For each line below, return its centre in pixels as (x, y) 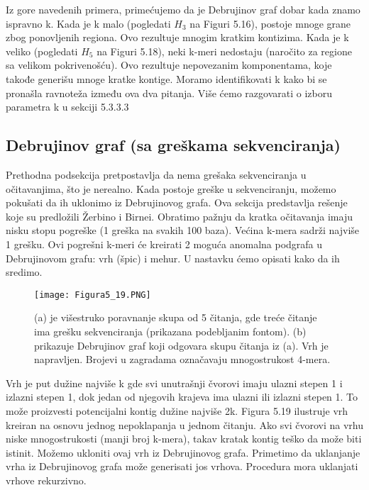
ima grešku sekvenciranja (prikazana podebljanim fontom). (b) (170, 331)
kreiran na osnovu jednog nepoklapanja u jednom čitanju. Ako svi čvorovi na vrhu (184, 424)
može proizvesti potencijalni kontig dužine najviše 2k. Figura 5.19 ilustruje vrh (177, 410)
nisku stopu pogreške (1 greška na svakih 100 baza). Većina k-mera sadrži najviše (183, 230)
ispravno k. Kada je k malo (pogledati (88, 23)
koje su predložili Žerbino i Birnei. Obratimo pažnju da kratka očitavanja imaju (179, 216)
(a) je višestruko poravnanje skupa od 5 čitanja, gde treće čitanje (176, 317)
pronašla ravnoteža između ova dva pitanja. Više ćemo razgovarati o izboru (169, 93)
